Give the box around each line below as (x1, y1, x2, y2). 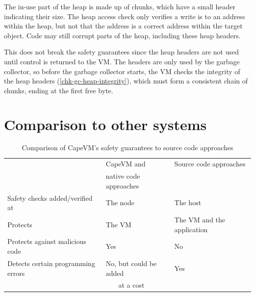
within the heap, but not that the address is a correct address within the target (4, 21, 243, 31)
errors (7, 268, 25, 278)
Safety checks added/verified (7, 192, 93, 203)
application (174, 224, 208, 234)
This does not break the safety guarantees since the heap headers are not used (4, 47, 239, 57)
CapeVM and (105, 159, 146, 169)
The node (105, 197, 134, 208)
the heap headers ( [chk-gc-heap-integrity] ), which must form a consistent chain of (4, 76, 248, 86)
